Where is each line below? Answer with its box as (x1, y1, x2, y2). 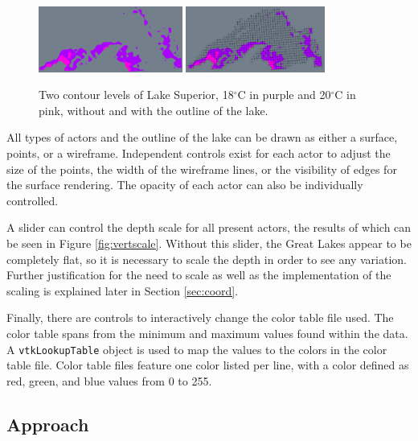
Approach (6, 411, 89, 436)
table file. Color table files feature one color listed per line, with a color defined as (6, 357, 409, 373)
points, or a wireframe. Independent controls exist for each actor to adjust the (6, 144, 391, 161)
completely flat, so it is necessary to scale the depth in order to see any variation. (6, 250, 407, 267)
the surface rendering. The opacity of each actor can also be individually (6, 176, 363, 193)
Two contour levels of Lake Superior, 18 (39, 86, 234, 103)
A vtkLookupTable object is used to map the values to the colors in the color (6, 340, 387, 357)
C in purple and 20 (237, 86, 331, 103)
